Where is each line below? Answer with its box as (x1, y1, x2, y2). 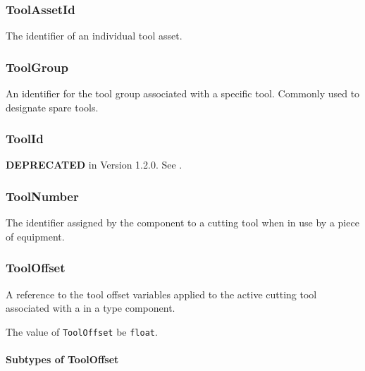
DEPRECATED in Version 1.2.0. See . (6, 157, 182, 172)
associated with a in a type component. (6, 300, 175, 315)
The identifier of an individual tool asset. (6, 28, 182, 43)
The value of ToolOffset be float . (6, 324, 158, 339)
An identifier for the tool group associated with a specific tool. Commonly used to (6, 86, 360, 101)
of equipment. (6, 229, 65, 243)
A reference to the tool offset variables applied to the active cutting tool (6, 286, 317, 301)
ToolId (6, 130, 44, 147)
